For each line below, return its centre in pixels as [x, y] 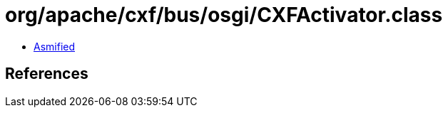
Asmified [55, 46]
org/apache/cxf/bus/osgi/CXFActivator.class [224, 15]
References [47, 74]
